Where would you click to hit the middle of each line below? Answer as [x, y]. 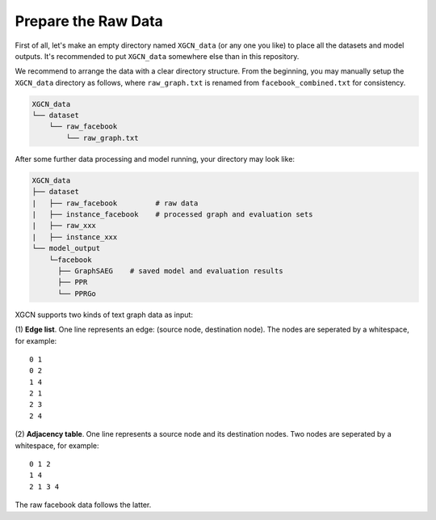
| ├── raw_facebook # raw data [115, 203]
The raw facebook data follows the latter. [83, 505]
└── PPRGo [77, 294]
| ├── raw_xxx [64, 226]
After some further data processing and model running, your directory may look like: [155, 159]
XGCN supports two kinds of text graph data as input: [104, 315]
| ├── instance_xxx [75, 237]
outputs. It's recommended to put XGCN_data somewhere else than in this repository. [157, 56]
